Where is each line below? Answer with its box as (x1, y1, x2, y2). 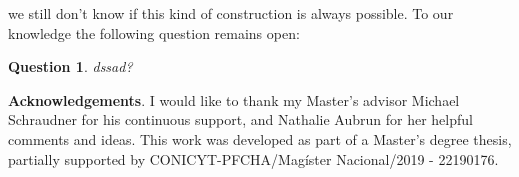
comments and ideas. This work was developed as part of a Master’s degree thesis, (8, 128, 512, 149)
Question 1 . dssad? (8, 56, 133, 77)
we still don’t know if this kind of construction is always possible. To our (8, 3, 454, 23)
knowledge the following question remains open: (8, 22, 300, 43)
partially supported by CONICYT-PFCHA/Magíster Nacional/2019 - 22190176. (8, 148, 499, 169)
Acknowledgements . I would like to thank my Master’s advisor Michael (8, 89, 460, 110)
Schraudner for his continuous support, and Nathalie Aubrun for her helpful (8, 109, 473, 130)
